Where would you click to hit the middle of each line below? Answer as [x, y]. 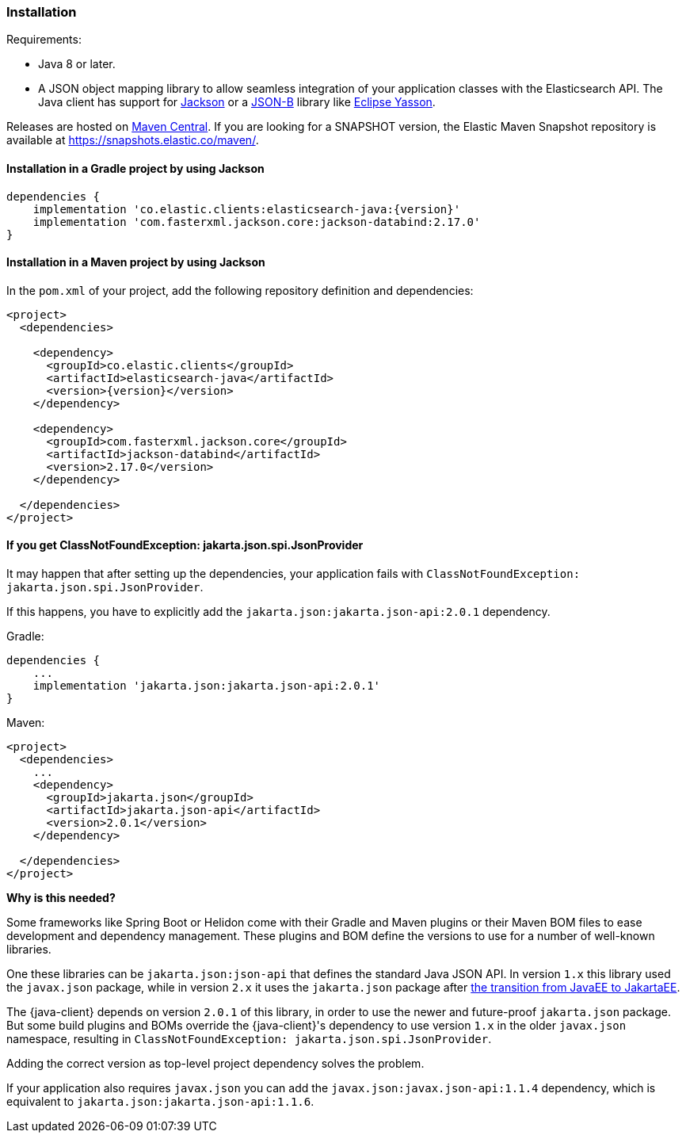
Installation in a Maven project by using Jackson [136, 262]
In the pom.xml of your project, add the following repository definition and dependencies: [240, 290]
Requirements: [44, 40]
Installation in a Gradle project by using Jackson [135, 168]
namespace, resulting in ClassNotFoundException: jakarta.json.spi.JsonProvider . [249, 1039]
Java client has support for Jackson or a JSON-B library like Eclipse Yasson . [237, 102]
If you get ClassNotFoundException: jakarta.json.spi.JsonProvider [185, 545]
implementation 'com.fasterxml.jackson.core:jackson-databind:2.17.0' [257, 222]
